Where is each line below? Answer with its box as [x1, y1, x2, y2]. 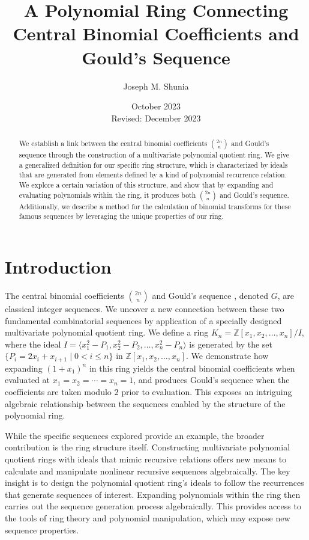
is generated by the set [189, 337, 272, 350]
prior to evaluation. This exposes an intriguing [121, 385, 292, 398]
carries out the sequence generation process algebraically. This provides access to [5, 500, 301, 512]
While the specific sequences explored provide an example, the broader [5, 429, 265, 441]
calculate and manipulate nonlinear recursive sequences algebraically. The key [5, 464, 290, 477]
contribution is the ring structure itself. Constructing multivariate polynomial [5, 441, 290, 453]
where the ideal [5, 337, 61, 350]
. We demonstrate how [186, 349, 269, 362]
